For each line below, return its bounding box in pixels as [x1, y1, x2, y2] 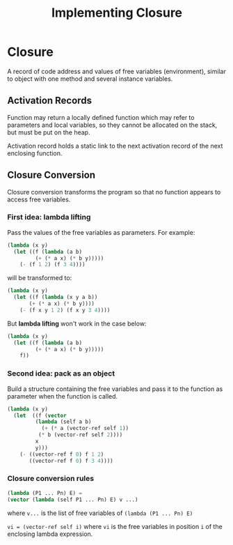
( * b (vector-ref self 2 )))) [38, 431, 123, 438]
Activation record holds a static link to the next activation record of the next [7, 141, 223, 150]
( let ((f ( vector [13, 412, 67, 419]
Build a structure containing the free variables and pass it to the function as [7, 385, 223, 393]
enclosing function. [7, 148, 63, 158]
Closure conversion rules [7, 474, 95, 484]
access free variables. [7, 195, 71, 204]
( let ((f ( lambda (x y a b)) [13, 294, 98, 301]
